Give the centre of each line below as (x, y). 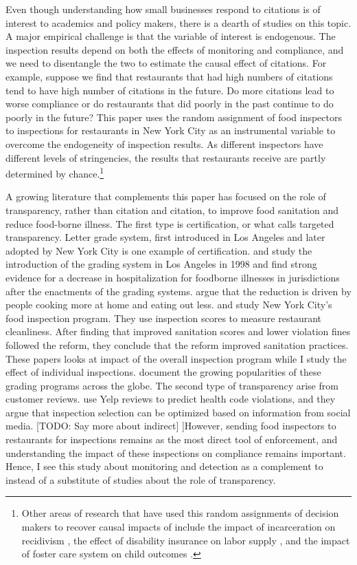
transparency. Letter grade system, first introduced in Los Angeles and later (165, 237)
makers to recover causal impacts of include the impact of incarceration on (178, 527)
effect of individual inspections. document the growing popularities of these (163, 372)
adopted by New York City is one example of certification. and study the (159, 250)
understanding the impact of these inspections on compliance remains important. (176, 452)
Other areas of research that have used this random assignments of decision (180, 513)
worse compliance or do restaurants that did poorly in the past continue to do (170, 104)
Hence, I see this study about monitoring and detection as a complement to (164, 466)
